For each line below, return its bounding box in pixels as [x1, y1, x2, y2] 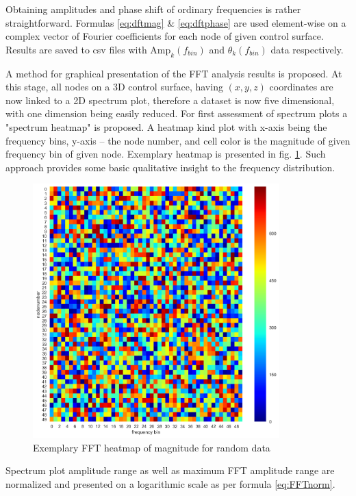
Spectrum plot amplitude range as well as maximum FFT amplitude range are [5, 463, 335, 478]
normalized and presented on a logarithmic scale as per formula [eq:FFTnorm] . [5, 477, 335, 491]
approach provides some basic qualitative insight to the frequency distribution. [5, 160, 335, 174]
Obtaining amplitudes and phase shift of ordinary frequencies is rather [5, 2, 301, 16]
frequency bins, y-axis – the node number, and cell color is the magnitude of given [5, 133, 351, 147]
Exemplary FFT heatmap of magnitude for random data [33, 440, 270, 454]
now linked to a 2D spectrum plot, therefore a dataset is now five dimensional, [5, 92, 335, 107]
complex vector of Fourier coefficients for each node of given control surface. [5, 29, 324, 43]
